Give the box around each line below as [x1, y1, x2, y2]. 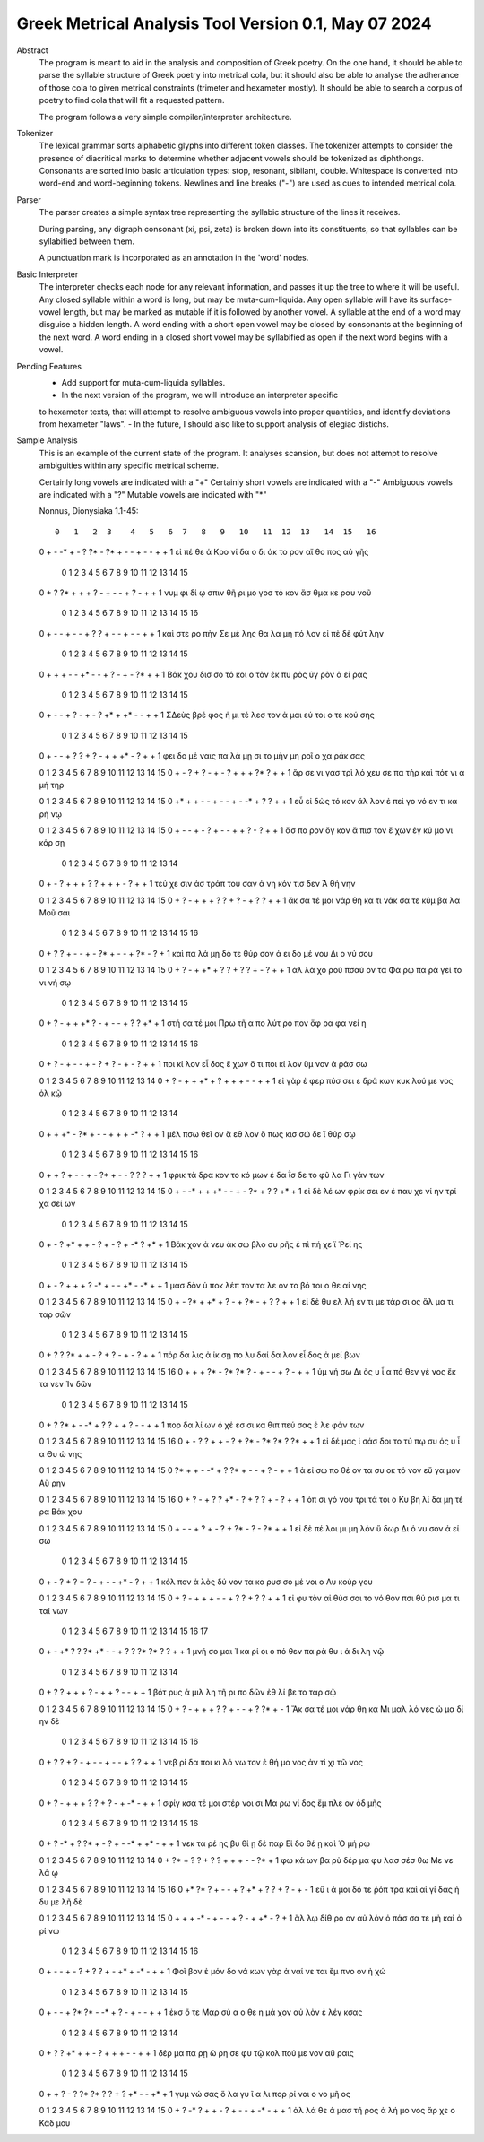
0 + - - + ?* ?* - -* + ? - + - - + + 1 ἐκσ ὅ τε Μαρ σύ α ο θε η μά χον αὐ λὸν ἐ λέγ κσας [39, 2007, 363, 2017]
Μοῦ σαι [39, 907, 71, 918]
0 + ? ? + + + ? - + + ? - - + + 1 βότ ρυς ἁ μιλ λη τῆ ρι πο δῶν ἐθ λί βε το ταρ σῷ [39, 1687, 336, 1698]
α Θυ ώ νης [39, 1448, 82, 1459]
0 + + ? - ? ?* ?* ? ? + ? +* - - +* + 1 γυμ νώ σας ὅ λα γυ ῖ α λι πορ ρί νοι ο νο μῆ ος [39, 2088, 351, 2099]
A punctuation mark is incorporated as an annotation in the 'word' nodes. [39, 252, 309, 264]
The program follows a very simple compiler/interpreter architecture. [39, 111, 292, 122]
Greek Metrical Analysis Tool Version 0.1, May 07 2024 [16, 13, 432, 33]
